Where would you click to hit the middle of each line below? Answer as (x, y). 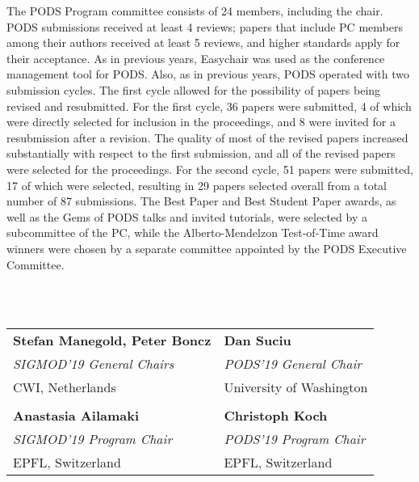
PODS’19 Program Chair (295, 439)
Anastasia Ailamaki (76, 416)
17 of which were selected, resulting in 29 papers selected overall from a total (197, 185)
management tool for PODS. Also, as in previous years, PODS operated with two (208, 74)
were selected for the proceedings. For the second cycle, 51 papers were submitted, (210, 169)
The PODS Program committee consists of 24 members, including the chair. (195, 11)
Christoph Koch (276, 416)
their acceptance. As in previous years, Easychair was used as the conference (196, 58)
